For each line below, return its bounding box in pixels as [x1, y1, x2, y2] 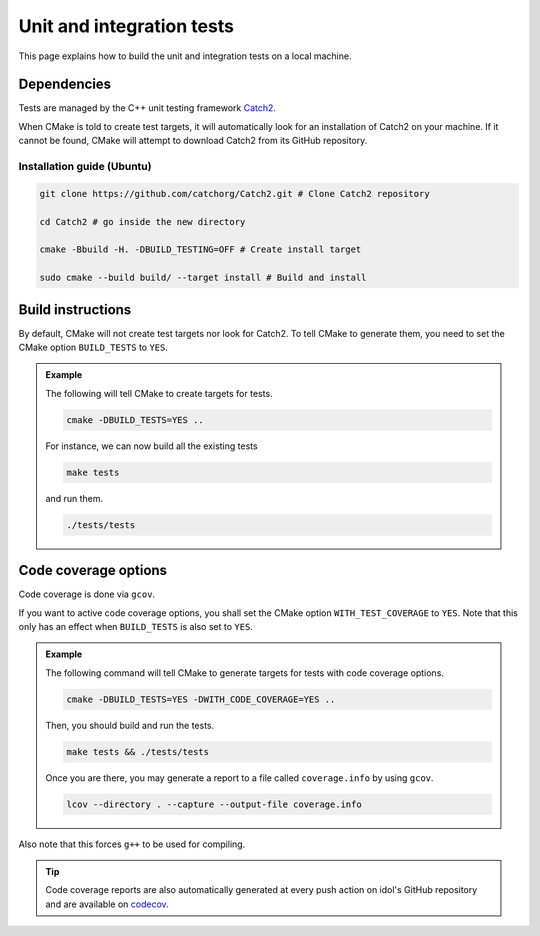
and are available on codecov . [45, 898, 169, 910]
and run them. [45, 492, 104, 504]
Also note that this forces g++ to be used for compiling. [18, 838, 246, 850]
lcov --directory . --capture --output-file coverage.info [66, 798, 362, 810]
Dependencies [18, 76, 112, 93]
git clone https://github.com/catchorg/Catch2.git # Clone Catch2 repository [39, 188, 430, 199]
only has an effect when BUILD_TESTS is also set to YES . [18, 621, 254, 632]
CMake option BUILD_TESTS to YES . [18, 341, 169, 354]
